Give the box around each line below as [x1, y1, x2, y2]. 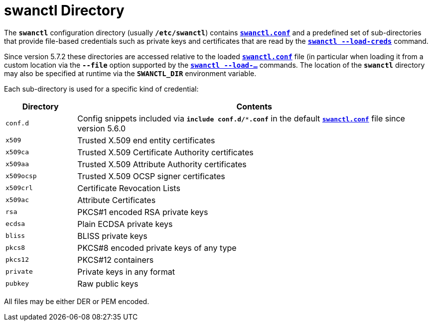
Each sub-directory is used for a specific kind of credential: [4, 84, 199, 93]
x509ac [5, 196, 29, 204]
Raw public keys [77, 278, 139, 289]
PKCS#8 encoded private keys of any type [77, 242, 237, 253]
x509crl [5, 184, 33, 192]
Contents [236, 101, 272, 111]
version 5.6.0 [77, 123, 126, 133]
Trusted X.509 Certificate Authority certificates [77, 147, 254, 157]
